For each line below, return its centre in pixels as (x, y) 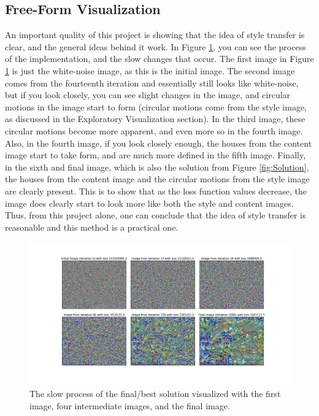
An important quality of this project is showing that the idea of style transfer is (155, 35)
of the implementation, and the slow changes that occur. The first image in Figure (159, 59)
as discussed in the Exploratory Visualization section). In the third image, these (155, 119)
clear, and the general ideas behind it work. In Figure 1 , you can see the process (156, 46)
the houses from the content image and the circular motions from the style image (157, 179)
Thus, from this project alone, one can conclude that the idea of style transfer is (156, 215)
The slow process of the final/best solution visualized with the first (155, 393)
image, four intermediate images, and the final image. (130, 405)
